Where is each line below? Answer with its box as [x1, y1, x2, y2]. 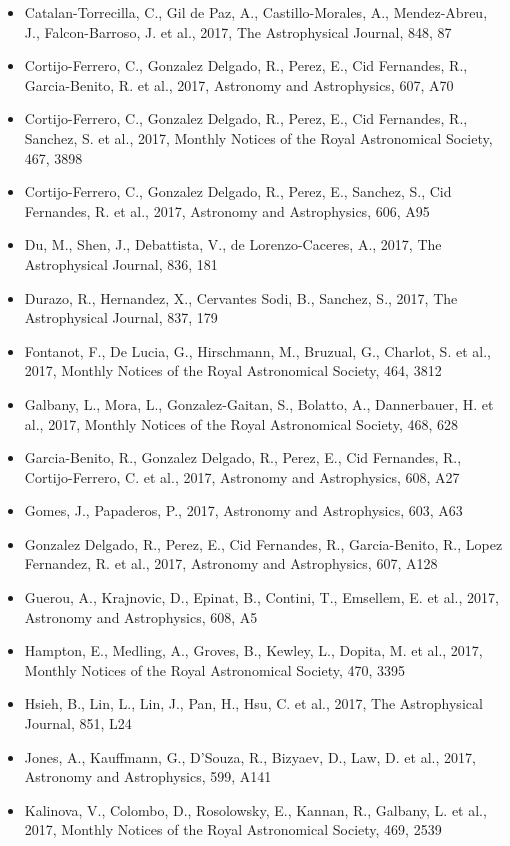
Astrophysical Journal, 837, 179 [24, 307, 218, 328]
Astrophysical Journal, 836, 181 [24, 253, 218, 274]
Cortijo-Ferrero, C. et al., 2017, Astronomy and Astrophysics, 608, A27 [24, 466, 460, 487]
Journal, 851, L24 [24, 713, 132, 734]
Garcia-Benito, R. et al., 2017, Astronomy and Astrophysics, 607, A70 [24, 74, 454, 95]
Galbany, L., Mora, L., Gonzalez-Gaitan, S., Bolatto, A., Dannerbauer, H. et [24, 393, 494, 414]
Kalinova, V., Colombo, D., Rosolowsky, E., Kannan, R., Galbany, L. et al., [24, 799, 487, 820]
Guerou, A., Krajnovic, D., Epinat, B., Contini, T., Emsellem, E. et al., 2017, [24, 587, 499, 608]
